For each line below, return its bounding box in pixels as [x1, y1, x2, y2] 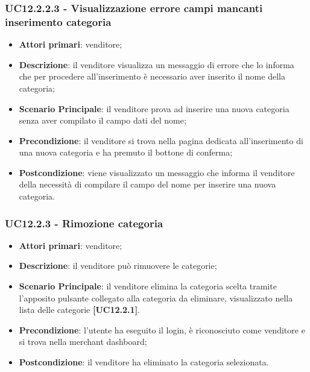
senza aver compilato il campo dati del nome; [19, 114, 186, 127]
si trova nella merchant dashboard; [19, 335, 147, 348]
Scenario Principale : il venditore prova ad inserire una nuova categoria [19, 102, 289, 115]
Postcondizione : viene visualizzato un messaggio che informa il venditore [19, 166, 295, 178]
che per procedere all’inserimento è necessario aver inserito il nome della [19, 70, 285, 83]
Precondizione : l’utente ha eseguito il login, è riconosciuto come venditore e [19, 323, 305, 336]
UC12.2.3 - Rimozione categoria [5, 215, 163, 230]
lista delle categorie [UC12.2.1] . [19, 303, 141, 316]
